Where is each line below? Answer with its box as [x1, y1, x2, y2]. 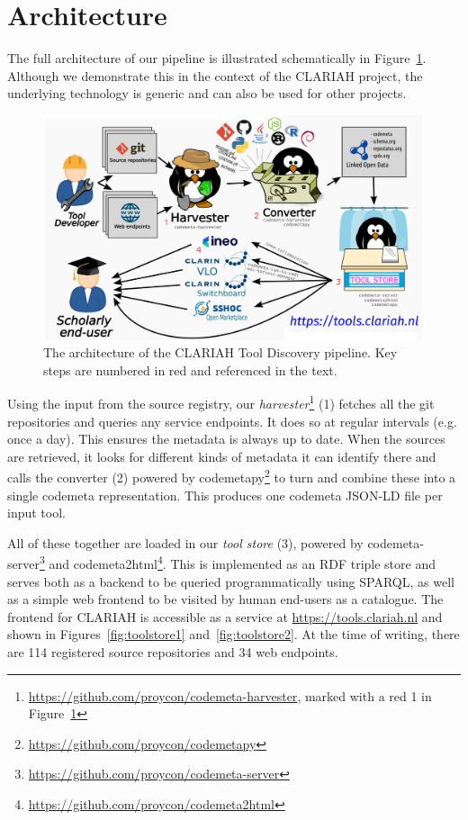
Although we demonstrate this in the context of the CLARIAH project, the [7, 66, 423, 85]
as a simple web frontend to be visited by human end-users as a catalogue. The [7, 590, 444, 608]
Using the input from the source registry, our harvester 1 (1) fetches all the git [7, 392, 435, 413]
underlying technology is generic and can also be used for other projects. [7, 84, 407, 103]
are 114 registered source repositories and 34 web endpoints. [7, 643, 338, 662]
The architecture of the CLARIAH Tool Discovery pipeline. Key [43, 343, 398, 362]
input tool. [7, 503, 66, 522]
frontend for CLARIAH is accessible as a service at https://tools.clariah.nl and [7, 607, 443, 626]
